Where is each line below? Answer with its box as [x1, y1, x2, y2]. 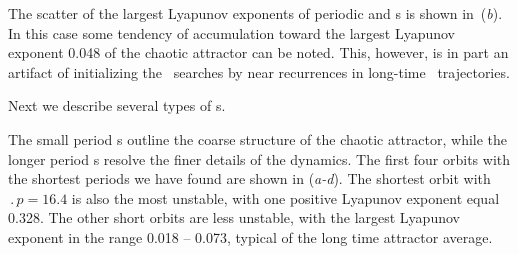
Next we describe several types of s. [8, 95, 226, 116]
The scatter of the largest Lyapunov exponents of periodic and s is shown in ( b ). [8, 3, 503, 23]
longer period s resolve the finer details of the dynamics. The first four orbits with [8, 148, 511, 169]
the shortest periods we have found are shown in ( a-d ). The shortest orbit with [8, 168, 491, 189]
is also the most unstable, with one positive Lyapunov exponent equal [71, 187, 500, 208]
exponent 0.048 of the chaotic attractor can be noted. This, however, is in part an [8, 42, 509, 63]
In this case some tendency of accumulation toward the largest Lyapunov [8, 22, 455, 43]
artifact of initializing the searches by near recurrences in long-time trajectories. [8, 61, 510, 82]
